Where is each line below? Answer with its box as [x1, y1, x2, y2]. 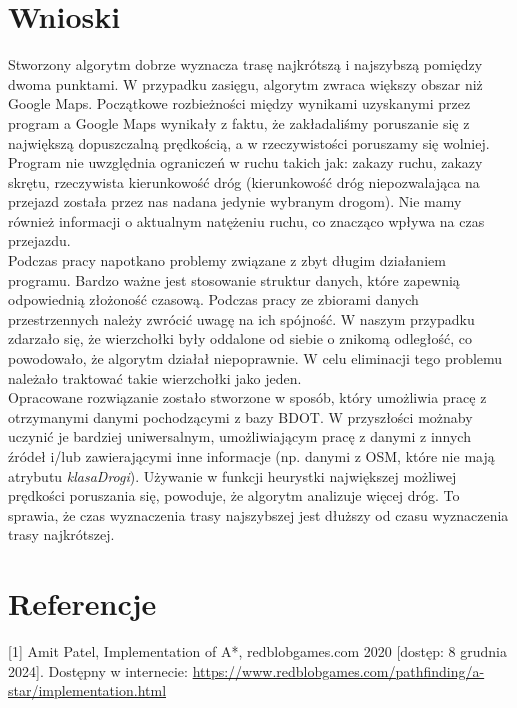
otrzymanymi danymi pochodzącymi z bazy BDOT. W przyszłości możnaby [8, 406, 473, 427]
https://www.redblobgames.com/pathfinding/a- [192, 660, 485, 681]
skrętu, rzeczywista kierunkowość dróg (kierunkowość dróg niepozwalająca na [8, 171, 480, 192]
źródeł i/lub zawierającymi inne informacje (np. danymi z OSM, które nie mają [8, 446, 495, 466]
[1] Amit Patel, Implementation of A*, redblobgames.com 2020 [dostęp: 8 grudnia [8, 641, 507, 662]
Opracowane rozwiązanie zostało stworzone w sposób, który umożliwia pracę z [8, 387, 487, 408]
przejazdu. [8, 230, 71, 251]
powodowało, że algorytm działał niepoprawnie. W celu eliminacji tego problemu [8, 348, 503, 369]
